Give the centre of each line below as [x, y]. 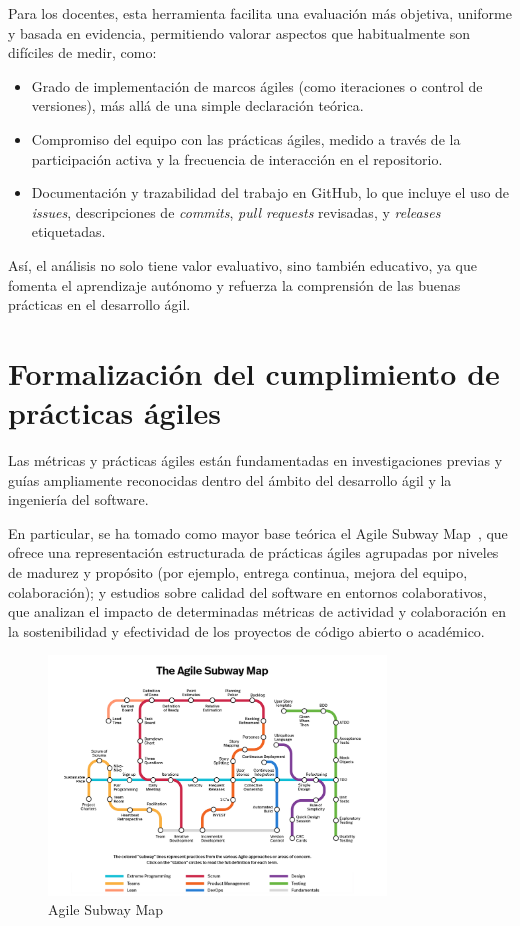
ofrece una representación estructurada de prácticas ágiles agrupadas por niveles [253, 552]
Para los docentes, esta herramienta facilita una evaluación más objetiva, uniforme [260, 13]
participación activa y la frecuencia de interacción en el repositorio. [237, 158]
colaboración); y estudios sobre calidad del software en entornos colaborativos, [247, 591]
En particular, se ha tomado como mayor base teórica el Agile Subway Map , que [258, 532]
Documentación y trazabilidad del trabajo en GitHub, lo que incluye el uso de [270, 192]
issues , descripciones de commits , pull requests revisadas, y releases [236, 211]
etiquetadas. [68, 231]
